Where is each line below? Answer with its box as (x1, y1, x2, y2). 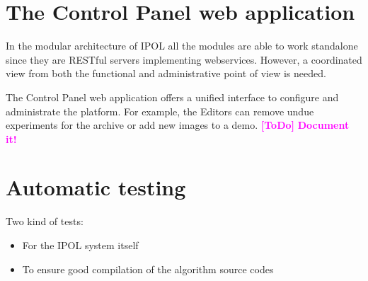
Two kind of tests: (6, 214, 84, 229)
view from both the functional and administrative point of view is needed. (6, 66, 326, 81)
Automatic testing (6, 173, 186, 202)
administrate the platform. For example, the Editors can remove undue (6, 103, 314, 118)
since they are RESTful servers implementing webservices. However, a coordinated (6, 52, 362, 67)
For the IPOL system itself (22, 238, 139, 252)
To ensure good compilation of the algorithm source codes (22, 261, 274, 276)
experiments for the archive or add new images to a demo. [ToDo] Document (6, 117, 350, 132)
